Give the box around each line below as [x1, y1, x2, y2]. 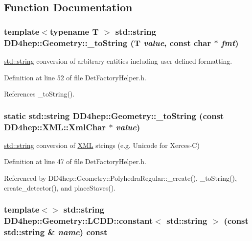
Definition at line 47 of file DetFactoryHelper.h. [4, 156, 146, 167]
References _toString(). [4, 89, 75, 99]
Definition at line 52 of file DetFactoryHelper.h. [4, 72, 146, 82]
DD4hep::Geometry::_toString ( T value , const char [4, 36, 211, 48]
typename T [49, 25, 99, 37]
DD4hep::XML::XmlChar [4, 120, 106, 133]
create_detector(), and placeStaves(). [4, 182, 116, 193]
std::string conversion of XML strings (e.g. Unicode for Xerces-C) [4, 140, 200, 150]
